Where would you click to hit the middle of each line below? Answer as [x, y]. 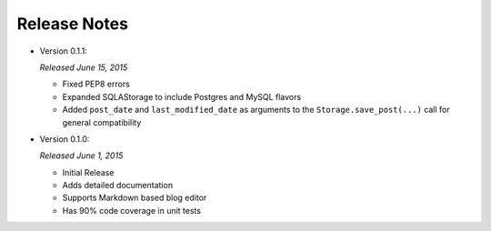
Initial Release [88, 172]
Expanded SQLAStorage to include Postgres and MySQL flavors [182, 96]
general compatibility [102, 122]
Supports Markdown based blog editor [135, 198]
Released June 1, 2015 [81, 156]
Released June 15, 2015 [84, 67]
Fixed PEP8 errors [96, 84]
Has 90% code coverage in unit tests [132, 210]
